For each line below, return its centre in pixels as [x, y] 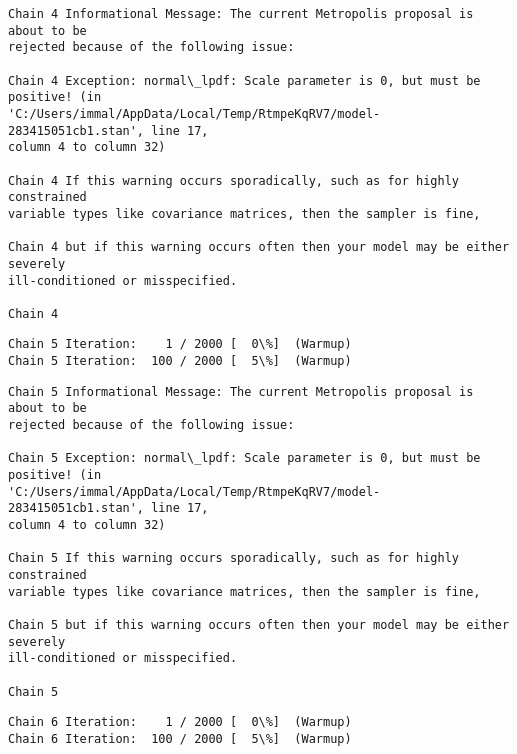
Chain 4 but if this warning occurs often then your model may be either [259, 247]
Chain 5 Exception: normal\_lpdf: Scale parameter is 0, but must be [244, 458]
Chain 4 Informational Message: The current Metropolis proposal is [241, 14]
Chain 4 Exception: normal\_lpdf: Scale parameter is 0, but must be [244, 80]
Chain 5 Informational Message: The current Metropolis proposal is [241, 391]
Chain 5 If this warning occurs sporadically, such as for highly [234, 558]
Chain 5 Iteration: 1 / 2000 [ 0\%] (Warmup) [180, 344]
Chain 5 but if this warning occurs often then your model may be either [259, 624]
